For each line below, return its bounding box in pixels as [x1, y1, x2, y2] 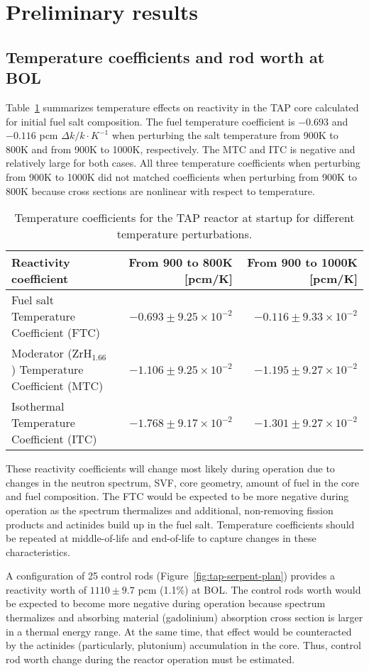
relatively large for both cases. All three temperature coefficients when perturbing [6, 155, 360, 170]
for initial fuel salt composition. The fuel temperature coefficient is [6, 113, 295, 128]
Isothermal [11, 398, 65, 415]
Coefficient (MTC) [11, 377, 104, 394]
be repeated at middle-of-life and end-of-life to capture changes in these [6, 531, 316, 545]
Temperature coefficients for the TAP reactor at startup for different [14, 209, 355, 226]
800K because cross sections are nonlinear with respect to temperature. [6, 183, 315, 198]
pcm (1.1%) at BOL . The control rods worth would [138, 582, 361, 597]
